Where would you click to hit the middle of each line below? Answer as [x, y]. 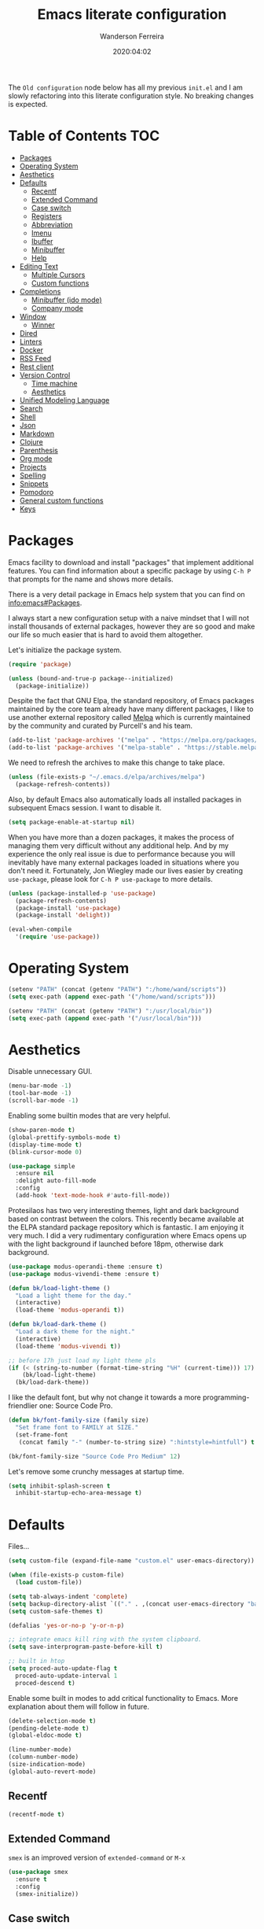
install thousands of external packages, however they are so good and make [132, 626]
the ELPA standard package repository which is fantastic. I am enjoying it [126, 1227]
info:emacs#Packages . [45, 603]
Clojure [31, 441]
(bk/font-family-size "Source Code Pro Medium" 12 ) [94, 1456]
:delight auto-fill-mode [56, 1181]
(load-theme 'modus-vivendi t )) [68, 1346]
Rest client [37, 367]
